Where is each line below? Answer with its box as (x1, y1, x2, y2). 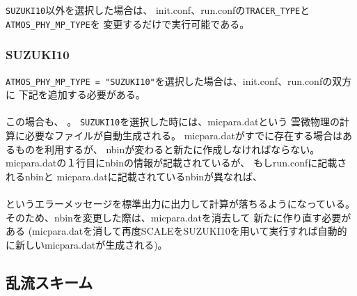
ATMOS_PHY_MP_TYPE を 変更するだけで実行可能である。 (6, 16, 250, 31)
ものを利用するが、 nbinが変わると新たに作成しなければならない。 (15, 141, 320, 156)
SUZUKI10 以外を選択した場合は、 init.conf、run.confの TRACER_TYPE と (6, 3, 310, 17)
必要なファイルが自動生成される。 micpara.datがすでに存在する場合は (24, 128, 342, 143)
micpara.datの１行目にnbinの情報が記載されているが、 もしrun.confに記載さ (6, 155, 347, 170)
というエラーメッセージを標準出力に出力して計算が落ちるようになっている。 (6, 196, 356, 210)
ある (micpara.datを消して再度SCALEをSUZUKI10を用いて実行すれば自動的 (6, 224, 347, 238)
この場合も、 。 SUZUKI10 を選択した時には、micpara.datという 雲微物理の (6, 114, 340, 129)
